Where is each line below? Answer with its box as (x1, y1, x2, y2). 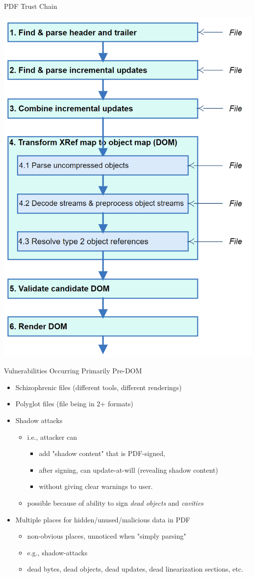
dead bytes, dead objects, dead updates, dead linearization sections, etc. (27, 564, 243, 574)
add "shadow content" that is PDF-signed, (39, 448, 165, 458)
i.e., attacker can (27, 431, 77, 442)
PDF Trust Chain (4, 1, 57, 11)
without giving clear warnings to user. (39, 481, 153, 491)
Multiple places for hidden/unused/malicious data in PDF (15, 514, 190, 524)
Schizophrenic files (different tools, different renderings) (15, 382, 182, 392)
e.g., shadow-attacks (27, 547, 88, 557)
